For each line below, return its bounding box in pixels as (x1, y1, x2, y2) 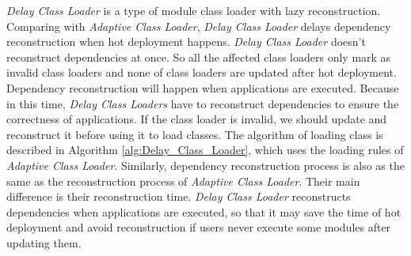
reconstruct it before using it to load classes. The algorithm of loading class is (6, 126, 383, 142)
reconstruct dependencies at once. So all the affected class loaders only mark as (6, 48, 391, 65)
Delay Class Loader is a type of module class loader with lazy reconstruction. (6, 2, 381, 18)
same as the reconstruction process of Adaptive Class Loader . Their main (6, 172, 360, 189)
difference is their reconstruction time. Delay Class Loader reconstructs (6, 188, 351, 205)
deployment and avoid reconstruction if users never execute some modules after (6, 219, 391, 235)
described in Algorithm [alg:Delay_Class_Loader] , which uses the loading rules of (6, 141, 404, 158)
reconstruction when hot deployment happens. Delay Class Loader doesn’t (6, 33, 366, 50)
